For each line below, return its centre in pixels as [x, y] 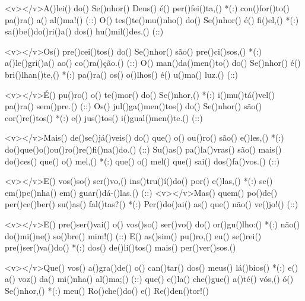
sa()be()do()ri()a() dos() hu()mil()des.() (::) [84, 31]
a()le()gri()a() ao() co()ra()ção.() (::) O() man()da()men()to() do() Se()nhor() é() [153, 63]
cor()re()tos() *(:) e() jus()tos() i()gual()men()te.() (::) [104, 117]
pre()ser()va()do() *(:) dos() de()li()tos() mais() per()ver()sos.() [120, 247]
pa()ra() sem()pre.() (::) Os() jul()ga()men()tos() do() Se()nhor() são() [134, 106]
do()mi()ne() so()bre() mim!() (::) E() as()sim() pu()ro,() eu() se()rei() [133, 235]
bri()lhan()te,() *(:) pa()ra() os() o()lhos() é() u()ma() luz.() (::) [122, 74]
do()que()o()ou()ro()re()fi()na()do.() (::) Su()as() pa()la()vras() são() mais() [143, 149]
